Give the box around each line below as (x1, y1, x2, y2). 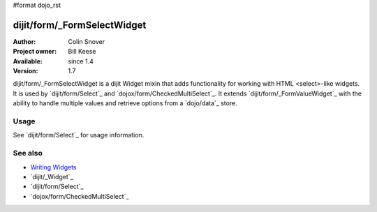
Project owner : (13, 47, 57, 56)
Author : (13, 37, 36, 45)
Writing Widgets (30, 162, 77, 171)
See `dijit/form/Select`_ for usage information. (13, 131, 145, 139)
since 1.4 (68, 56, 94, 66)
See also (13, 149, 43, 158)
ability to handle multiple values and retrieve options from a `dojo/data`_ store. (13, 99, 237, 107)
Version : (13, 67, 38, 75)
